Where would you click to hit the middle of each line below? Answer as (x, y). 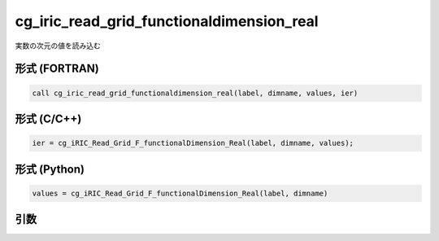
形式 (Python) (50, 169)
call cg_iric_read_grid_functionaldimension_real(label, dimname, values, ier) (195, 93)
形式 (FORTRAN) (57, 69)
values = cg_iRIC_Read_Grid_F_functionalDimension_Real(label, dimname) (180, 193)
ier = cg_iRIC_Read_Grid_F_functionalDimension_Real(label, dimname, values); (193, 143)
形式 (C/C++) (48, 118)
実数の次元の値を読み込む (58, 46)
